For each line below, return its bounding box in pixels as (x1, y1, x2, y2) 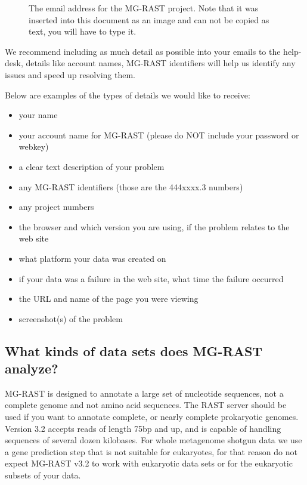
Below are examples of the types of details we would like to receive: (5, 88, 250, 101)
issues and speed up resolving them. (5, 68, 135, 81)
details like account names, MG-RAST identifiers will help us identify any (26, 57, 296, 69)
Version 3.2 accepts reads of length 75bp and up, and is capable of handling (5, 422, 281, 434)
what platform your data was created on (18, 252, 166, 264)
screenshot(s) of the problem (18, 312, 123, 325)
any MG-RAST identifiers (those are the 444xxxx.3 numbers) (18, 180, 243, 193)
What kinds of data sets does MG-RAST (5, 341, 263, 360)
